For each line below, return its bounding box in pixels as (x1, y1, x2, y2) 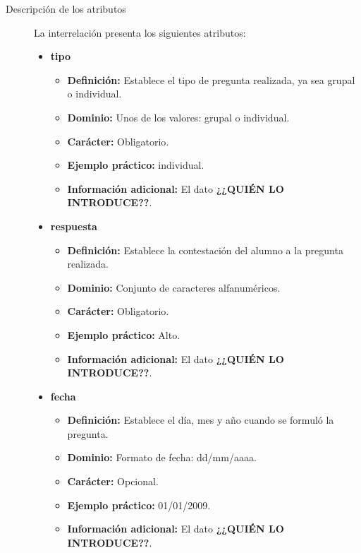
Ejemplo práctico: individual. (67, 157, 204, 172)
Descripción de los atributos (6, 1, 126, 16)
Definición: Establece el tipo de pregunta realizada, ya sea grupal (67, 72, 355, 87)
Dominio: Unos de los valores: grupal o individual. (67, 109, 290, 124)
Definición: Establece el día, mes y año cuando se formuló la (67, 412, 334, 427)
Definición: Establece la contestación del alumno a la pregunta (67, 242, 343, 257)
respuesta (50, 218, 97, 233)
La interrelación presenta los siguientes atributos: (34, 25, 246, 40)
